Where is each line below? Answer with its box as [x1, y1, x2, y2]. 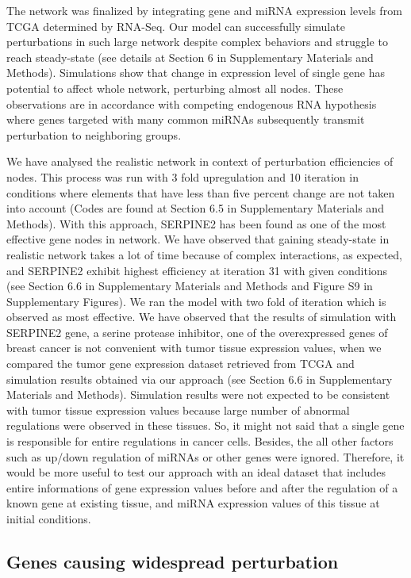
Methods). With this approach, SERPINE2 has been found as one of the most [6, 215, 386, 232]
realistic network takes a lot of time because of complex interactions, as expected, [6, 246, 402, 262]
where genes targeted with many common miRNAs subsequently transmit [6, 111, 365, 128]
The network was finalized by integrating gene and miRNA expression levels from [6, 2, 402, 18]
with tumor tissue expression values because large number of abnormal [6, 401, 350, 418]
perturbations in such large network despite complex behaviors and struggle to [6, 33, 388, 50]
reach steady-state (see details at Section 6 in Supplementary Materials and [6, 48, 374, 65]
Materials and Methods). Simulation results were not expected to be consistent [6, 386, 390, 403]
